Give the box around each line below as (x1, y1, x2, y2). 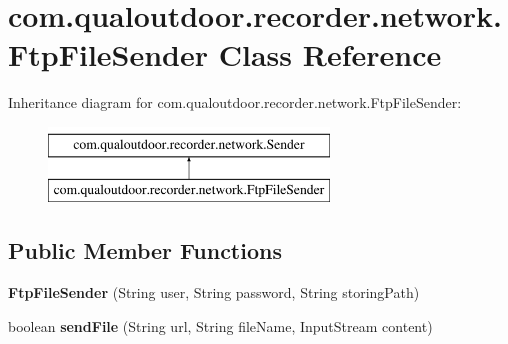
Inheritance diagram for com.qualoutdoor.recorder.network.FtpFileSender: (8, 92, 462, 113)
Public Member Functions (8, 235, 282, 266)
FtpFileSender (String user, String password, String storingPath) (8, 282, 420, 303)
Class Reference (218, 34, 442, 75)
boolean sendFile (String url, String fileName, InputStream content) (8, 315, 433, 336)
